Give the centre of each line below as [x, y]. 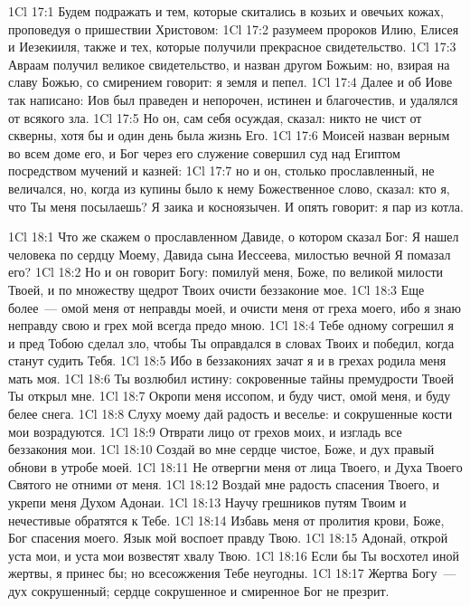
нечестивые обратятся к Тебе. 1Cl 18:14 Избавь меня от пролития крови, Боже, [226, 520]
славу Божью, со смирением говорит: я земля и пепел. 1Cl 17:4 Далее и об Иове [230, 82]
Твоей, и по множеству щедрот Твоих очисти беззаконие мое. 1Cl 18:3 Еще [216, 289]
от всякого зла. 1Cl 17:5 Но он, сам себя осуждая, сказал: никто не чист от [215, 117]
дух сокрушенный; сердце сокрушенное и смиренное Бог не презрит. [199, 591]
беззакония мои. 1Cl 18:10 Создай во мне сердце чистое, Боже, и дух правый [221, 449]
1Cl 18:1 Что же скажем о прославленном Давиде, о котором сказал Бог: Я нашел [234, 237]
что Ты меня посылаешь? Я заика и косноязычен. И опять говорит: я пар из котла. [236, 206]
